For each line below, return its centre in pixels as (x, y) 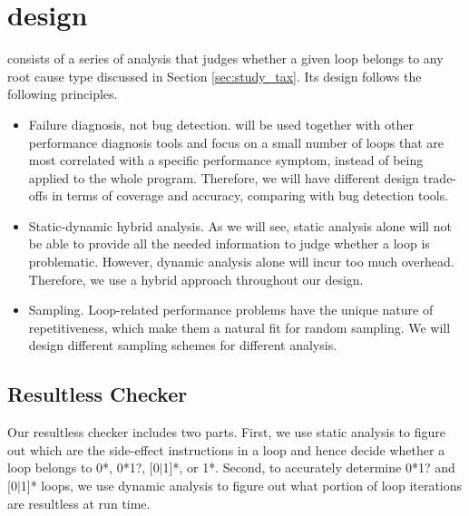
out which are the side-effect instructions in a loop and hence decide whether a (226, 449)
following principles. (63, 94)
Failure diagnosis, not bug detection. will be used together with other (221, 124)
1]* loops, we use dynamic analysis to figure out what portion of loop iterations (241, 486)
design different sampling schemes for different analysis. (183, 345)
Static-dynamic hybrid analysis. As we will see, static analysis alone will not (240, 225)
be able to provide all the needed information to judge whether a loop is (229, 243)
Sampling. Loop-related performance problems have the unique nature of (231, 310)
